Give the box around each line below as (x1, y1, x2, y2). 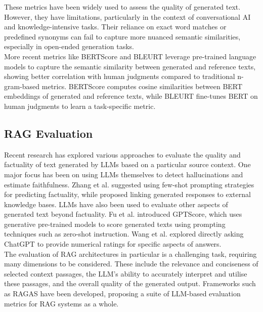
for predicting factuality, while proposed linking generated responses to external (4, 189, 251, 200)
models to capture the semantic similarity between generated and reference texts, (4, 61, 256, 71)
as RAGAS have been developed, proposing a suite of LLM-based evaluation (4, 288, 241, 299)
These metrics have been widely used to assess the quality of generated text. (4, 2, 241, 12)
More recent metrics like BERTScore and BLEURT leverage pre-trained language (4, 51, 256, 61)
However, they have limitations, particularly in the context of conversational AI (4, 11, 251, 22)
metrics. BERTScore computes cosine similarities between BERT (41, 81, 243, 91)
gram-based (4, 81, 40, 91)
